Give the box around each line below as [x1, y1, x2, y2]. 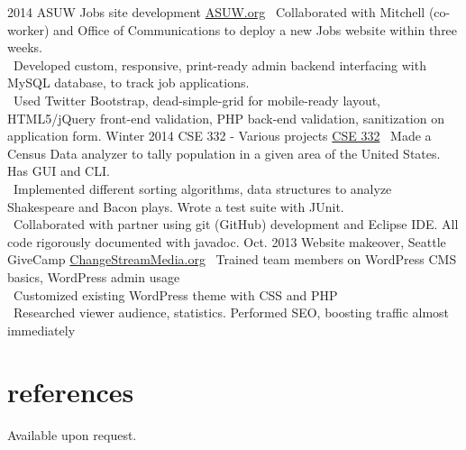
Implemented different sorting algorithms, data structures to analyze [13, 179, 392, 197]
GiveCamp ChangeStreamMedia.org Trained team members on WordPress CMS [7, 250, 457, 269]
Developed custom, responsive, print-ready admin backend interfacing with [13, 55, 426, 74]
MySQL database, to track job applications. [7, 73, 250, 92]
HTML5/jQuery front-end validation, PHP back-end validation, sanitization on [7, 108, 444, 127]
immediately [7, 320, 76, 339]
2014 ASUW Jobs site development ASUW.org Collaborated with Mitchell [7, 3, 425, 21]
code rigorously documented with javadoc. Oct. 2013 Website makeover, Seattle [7, 232, 446, 251]
